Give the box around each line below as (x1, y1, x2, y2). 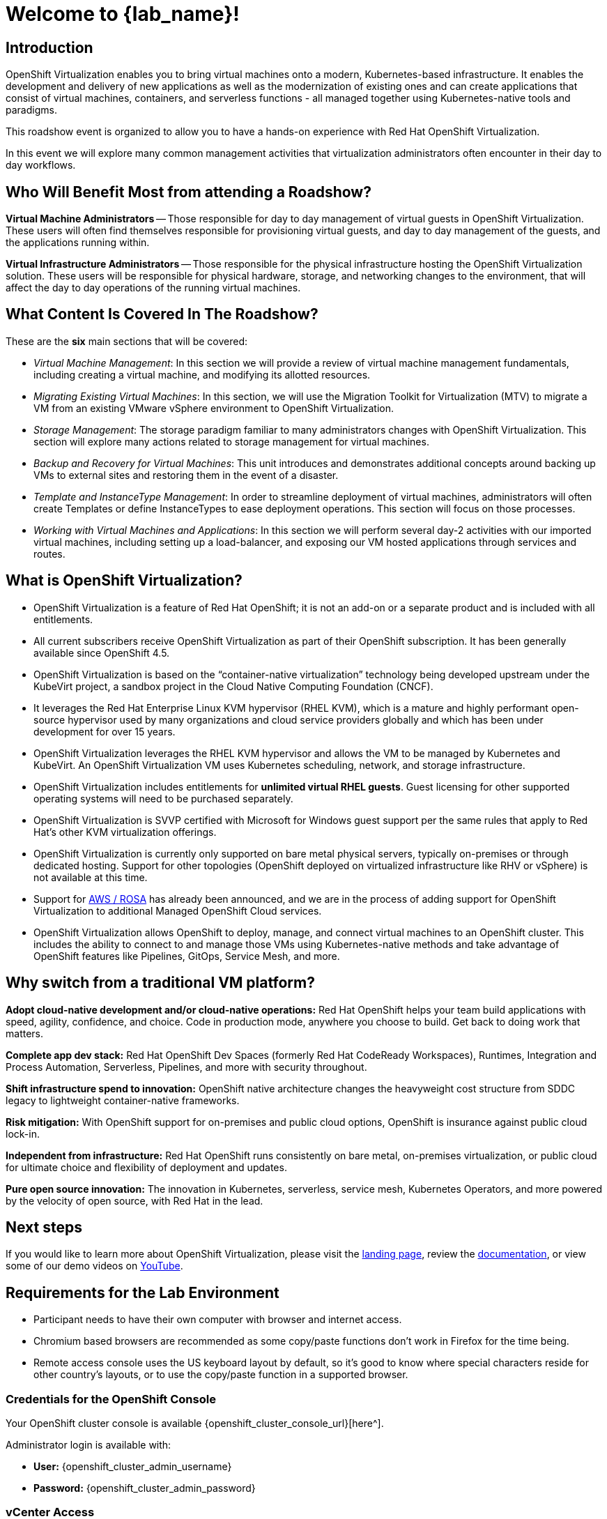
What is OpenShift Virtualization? (6, 572, 243, 590)
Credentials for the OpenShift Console (6, 1391, 216, 1406)
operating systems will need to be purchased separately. (33, 792, 293, 804)
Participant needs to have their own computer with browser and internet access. (33, 1313, 402, 1326)
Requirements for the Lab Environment (6, 1283, 279, 1302)
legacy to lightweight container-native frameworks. (6, 1094, 240, 1106)
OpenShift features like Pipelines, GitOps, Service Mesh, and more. (33, 949, 340, 962)
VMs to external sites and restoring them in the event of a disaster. (33, 468, 339, 481)
